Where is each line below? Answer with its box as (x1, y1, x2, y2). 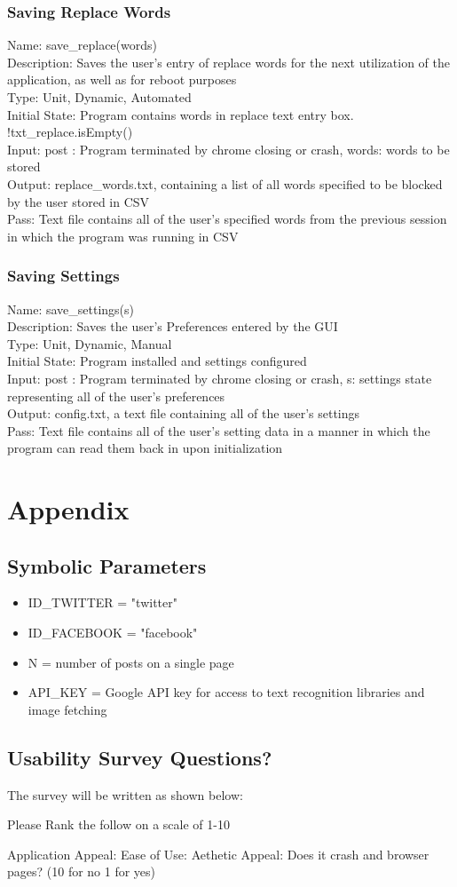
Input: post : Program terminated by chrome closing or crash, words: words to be (7, 139, 450, 158)
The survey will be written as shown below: (7, 785, 243, 804)
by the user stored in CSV (7, 192, 150, 210)
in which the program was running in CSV (7, 226, 239, 245)
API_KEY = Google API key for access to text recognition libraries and (28, 683, 425, 701)
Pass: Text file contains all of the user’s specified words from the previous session (7, 210, 447, 228)
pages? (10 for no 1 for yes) (7, 862, 156, 881)
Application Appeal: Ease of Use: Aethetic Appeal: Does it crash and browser (7, 844, 429, 863)
